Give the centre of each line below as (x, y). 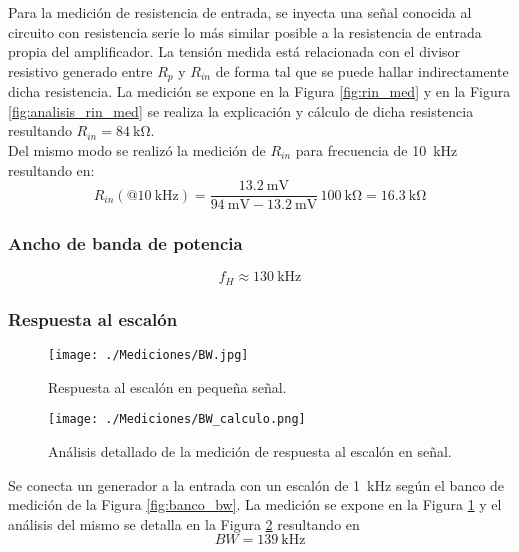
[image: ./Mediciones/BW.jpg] (148, 355)
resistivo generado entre (80, 70)
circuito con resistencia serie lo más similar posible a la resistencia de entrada (245, 31)
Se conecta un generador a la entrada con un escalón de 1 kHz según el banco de (256, 484)
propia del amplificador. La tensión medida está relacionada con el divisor (234, 51)
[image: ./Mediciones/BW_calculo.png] (177, 419)
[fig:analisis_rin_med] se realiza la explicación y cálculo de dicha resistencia (241, 110)
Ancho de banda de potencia (125, 243)
